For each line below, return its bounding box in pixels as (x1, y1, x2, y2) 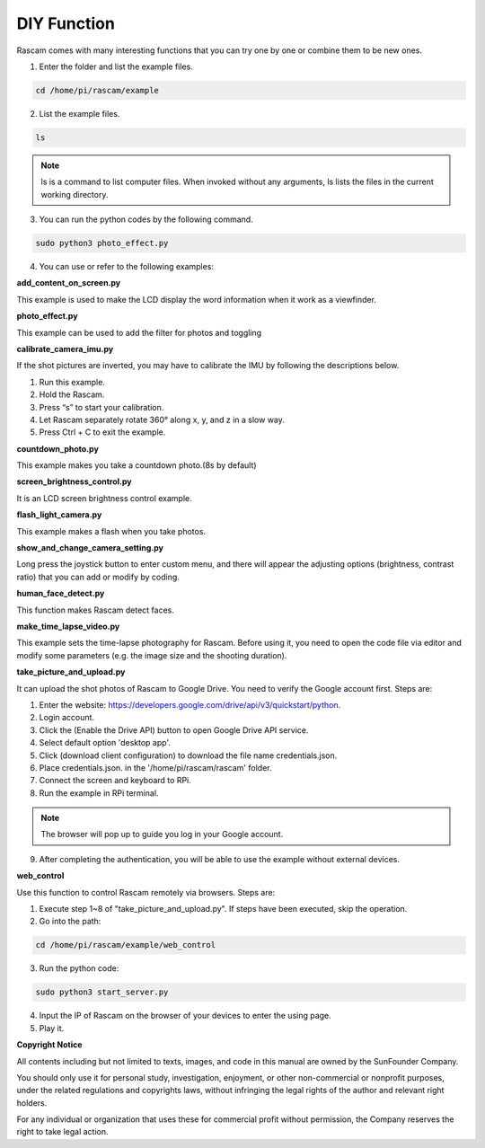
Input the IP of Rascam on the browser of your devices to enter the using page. (39, 1011, 331, 1021)
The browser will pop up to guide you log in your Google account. (40, 829, 284, 840)
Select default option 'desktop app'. (39, 737, 171, 748)
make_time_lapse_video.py (16, 621, 120, 631)
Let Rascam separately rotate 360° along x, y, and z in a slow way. (39, 414, 285, 425)
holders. (16, 1097, 48, 1108)
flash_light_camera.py (16, 509, 102, 520)
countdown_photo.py (16, 443, 99, 454)
